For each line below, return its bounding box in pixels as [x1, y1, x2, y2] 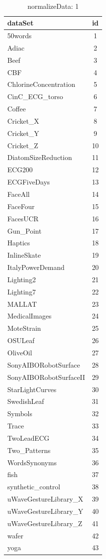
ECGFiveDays [7, 177, 50, 187]
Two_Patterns [7, 445, 51, 455]
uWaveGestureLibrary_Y [7, 506, 84, 516]
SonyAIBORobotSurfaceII [7, 372, 85, 382]
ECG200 [7, 164, 33, 175]
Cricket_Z [7, 140, 39, 150]
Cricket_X [7, 115, 39, 126]
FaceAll [7, 189, 30, 199]
